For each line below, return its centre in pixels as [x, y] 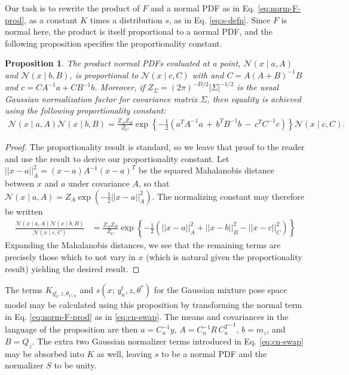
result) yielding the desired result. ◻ [72, 268]
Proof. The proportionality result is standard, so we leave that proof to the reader [155, 147]
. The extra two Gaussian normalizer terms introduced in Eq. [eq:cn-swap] [168, 341]
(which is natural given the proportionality [224, 256]
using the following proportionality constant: [85, 110]
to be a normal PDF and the [214, 353]
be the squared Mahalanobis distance [206, 170]
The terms [24, 290]
